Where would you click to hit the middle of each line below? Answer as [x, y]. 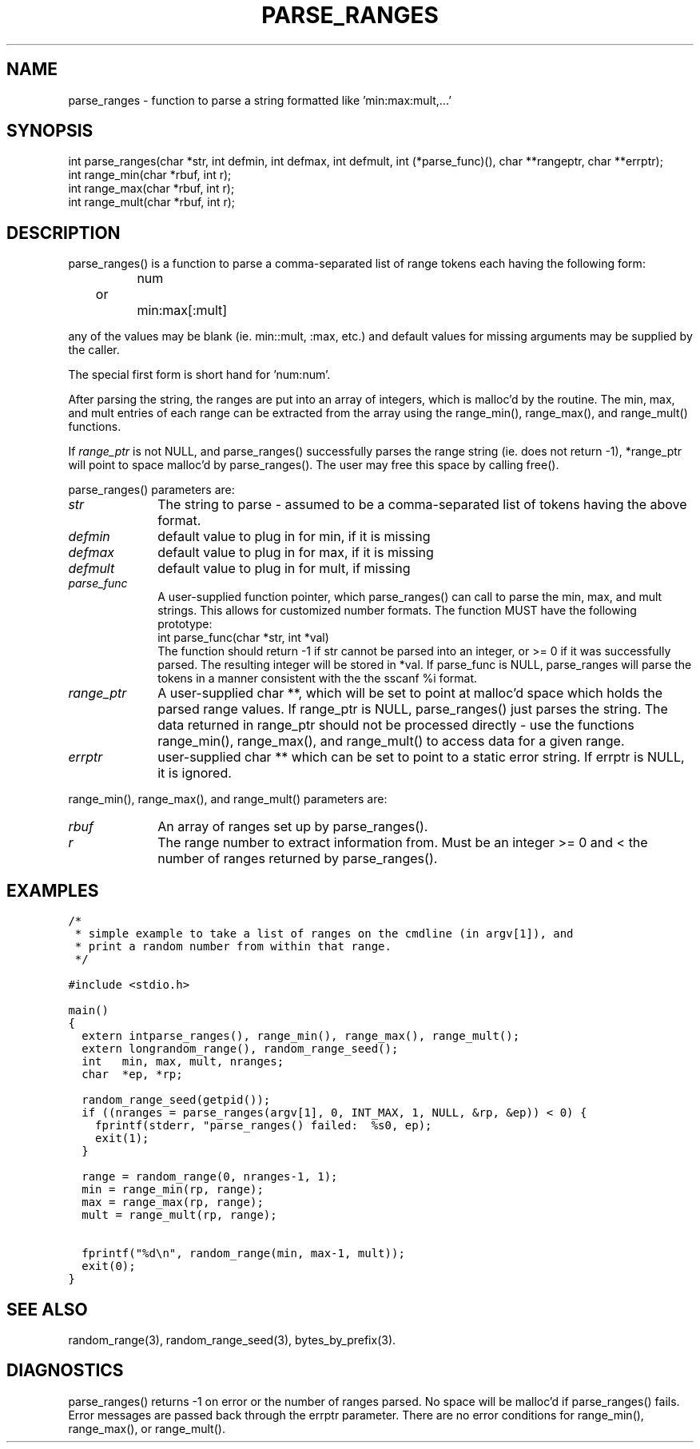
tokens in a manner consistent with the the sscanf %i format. [318, 679]
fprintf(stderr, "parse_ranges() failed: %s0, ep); [264, 1126]
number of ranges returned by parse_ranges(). [298, 859]
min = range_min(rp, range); [173, 1190]
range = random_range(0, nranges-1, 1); [210, 1177]
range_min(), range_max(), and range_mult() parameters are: [228, 799]
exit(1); [122, 1138]
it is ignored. [195, 773]
